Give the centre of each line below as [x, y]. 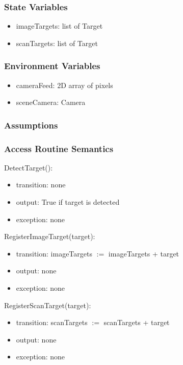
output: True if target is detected [68, 202]
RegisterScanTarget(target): [48, 305]
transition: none [41, 185]
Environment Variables [52, 66]
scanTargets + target [137, 322]
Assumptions [31, 125]
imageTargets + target [144, 253]
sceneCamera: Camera [51, 102]
